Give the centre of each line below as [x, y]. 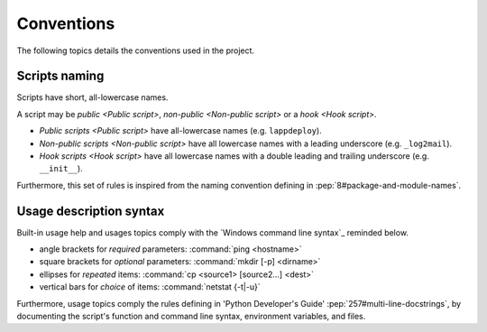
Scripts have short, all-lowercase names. [92, 97]
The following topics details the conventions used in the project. [136, 51]
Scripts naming [60, 76]
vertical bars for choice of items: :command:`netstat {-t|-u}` [150, 287]
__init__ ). [61, 169]
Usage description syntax [91, 211]
